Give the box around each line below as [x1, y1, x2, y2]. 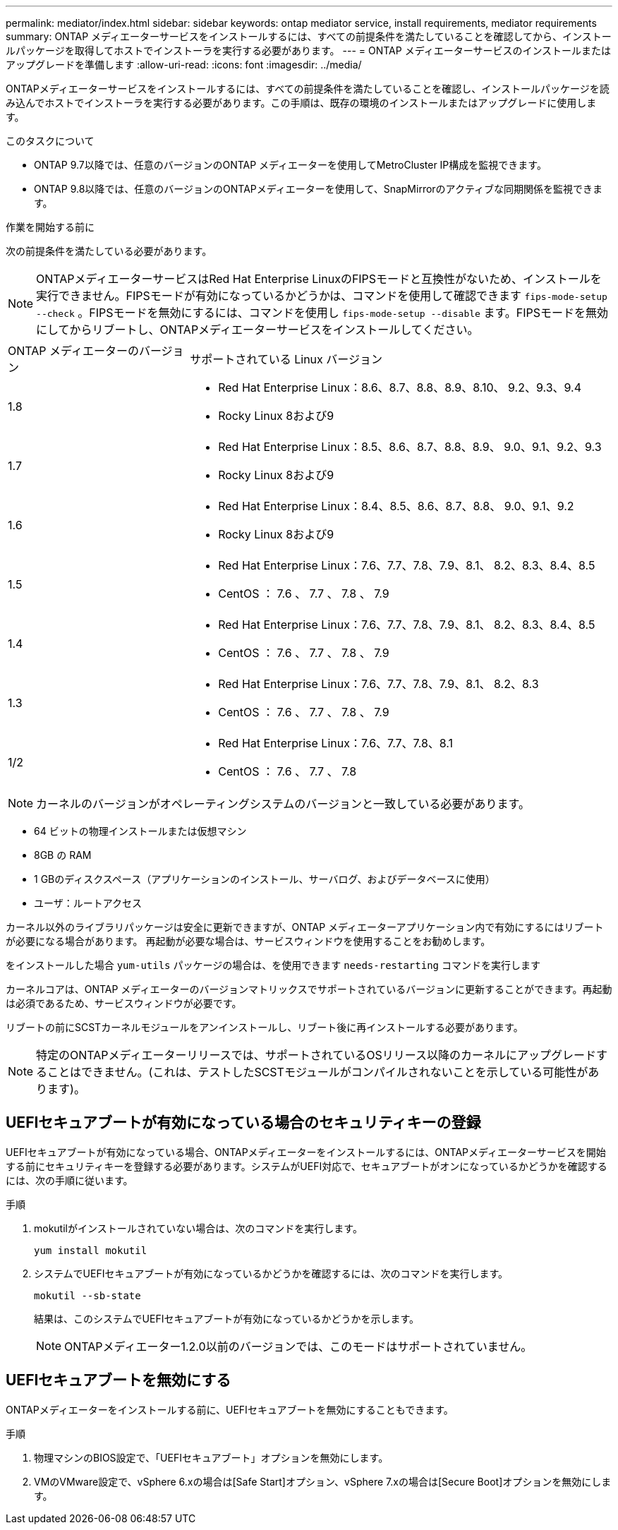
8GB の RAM [34, 849, 92, 861]
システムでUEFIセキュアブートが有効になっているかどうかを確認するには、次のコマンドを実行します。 [34, 1267, 509, 1279]
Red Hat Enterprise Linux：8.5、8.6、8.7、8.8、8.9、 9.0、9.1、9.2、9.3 [218, 440, 602, 454]
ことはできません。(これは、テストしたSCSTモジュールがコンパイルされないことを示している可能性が [47, 1065, 588, 1079]
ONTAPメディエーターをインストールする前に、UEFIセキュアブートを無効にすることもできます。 [6, 1403, 454, 1416]
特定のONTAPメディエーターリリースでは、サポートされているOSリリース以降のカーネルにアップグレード [36, 1048, 596, 1062]
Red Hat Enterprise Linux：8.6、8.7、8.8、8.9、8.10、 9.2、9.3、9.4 [218, 380, 582, 394]
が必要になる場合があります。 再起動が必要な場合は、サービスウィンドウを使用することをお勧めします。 [6, 935, 491, 947]
